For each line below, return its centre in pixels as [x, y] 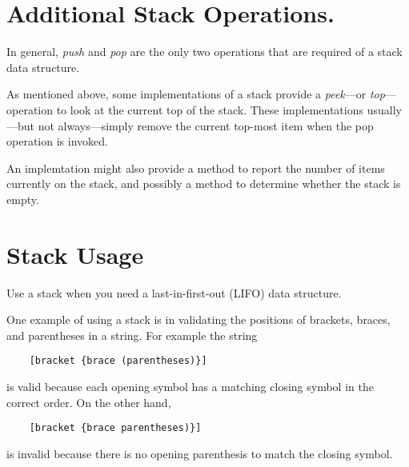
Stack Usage [75, 254]
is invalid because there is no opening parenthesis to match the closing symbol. [200, 453]
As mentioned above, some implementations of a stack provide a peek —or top [196, 94]
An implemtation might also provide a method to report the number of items [196, 168]
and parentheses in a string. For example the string [132, 335]
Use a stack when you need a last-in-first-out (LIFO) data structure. [174, 292]
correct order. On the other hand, [89, 402]
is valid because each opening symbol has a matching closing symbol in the [190, 387]
